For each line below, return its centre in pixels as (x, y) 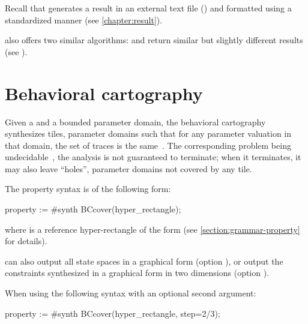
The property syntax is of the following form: (88, 189)
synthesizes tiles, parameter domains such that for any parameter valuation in (148, 133)
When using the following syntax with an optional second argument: (131, 293)
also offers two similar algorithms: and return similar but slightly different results (154, 40)
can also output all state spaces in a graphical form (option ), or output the (144, 261)
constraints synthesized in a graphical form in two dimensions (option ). (137, 273)
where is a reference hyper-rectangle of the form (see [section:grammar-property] (152, 229)
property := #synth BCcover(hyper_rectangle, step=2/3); (113, 313)
